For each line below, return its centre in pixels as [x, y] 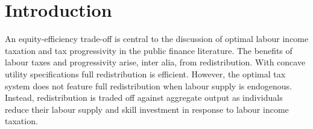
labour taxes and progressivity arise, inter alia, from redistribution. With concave [155, 62]
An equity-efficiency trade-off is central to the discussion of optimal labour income [157, 39]
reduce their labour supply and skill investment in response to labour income [147, 109]
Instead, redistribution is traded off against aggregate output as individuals [144, 97]
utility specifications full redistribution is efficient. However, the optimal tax [145, 73]
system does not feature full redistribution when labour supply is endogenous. [148, 85]
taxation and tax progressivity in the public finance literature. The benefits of [149, 50]
